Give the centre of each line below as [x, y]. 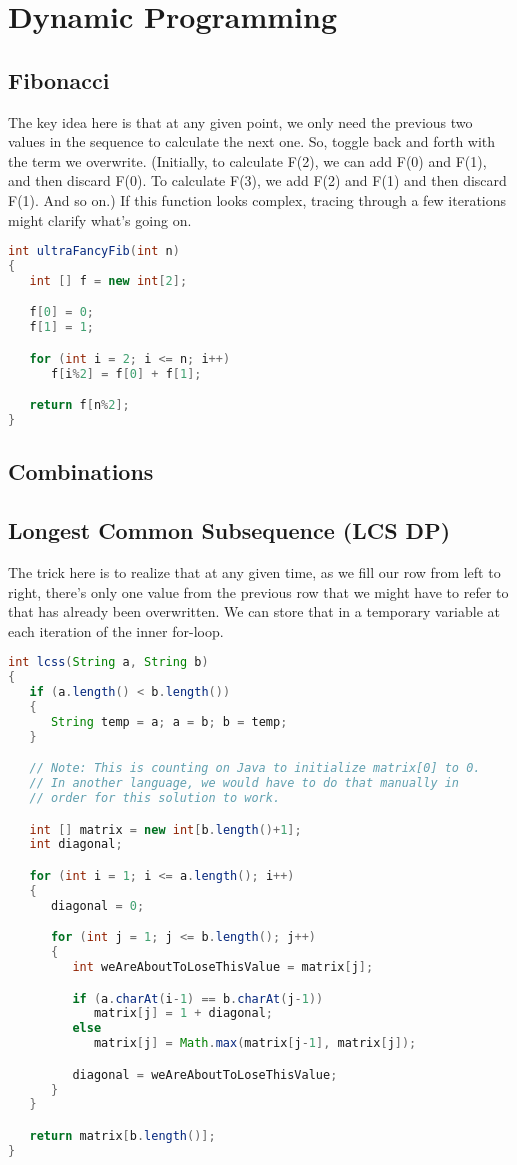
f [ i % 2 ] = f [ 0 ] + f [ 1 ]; [126, 373]
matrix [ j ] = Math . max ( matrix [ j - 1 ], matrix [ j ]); [255, 1043]
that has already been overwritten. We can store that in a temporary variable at [254, 611]
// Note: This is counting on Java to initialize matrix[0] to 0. [255, 768]
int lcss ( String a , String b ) [108, 662]
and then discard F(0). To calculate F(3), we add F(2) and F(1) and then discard [257, 180]
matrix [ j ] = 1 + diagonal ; [183, 1013]
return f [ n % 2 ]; [79, 405]
